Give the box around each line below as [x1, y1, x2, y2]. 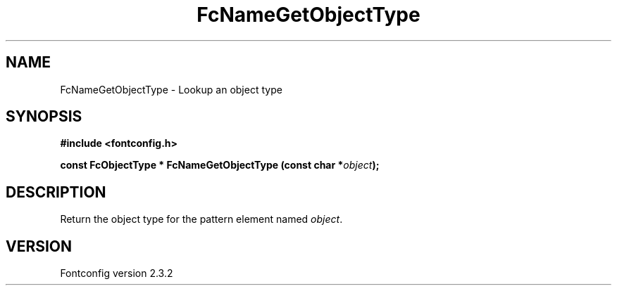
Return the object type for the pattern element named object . [60, 213, 343, 226]
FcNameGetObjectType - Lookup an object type [60, 83, 282, 96]
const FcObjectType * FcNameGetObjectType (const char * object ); [60, 159, 380, 172]
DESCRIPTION [6, 183, 106, 201]
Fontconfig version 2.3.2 [60, 267, 173, 280]
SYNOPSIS [6, 108, 82, 126]
